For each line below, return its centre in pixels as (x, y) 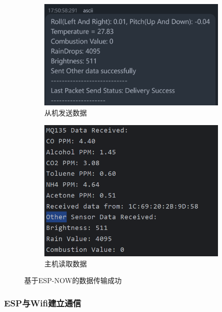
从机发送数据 (66, 113)
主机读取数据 (66, 263)
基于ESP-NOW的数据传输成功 (73, 280)
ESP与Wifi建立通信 (43, 303)
